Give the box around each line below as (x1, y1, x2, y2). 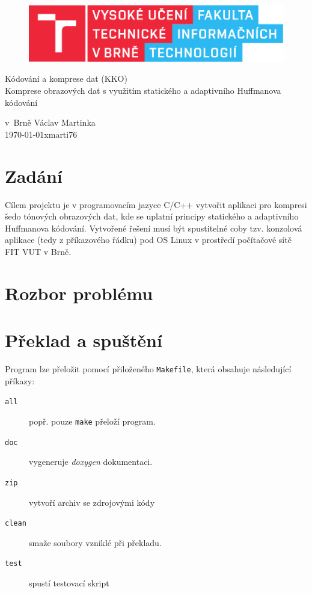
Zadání (5, 163, 63, 188)
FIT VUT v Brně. (5, 245, 72, 257)
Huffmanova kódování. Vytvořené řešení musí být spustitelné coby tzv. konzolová (5, 221, 302, 234)
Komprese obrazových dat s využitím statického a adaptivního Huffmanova (5, 84, 281, 97)
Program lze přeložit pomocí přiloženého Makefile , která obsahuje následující (5, 363, 292, 375)
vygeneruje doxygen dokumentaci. (29, 455, 153, 468)
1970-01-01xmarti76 (5, 128, 78, 140)
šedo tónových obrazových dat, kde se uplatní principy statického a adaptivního (5, 210, 299, 223)
